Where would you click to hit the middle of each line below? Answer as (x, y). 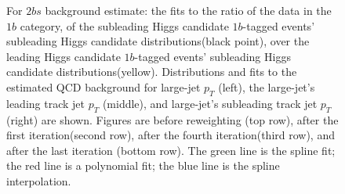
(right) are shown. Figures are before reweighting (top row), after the (172, 119)
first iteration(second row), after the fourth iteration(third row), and (171, 135)
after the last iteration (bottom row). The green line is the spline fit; (171, 150)
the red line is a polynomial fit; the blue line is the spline (143, 165)
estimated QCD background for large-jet (103, 86)
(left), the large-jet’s (267, 86)
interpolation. (39, 180)
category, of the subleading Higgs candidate (124, 25)
